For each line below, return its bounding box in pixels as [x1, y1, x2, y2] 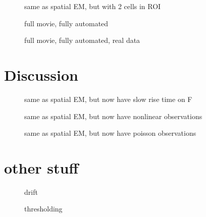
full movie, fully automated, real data [24, 35, 140, 45]
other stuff [4, 157, 79, 178]
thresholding [24, 203, 63, 214]
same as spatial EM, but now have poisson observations [24, 128, 196, 138]
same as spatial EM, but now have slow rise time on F [24, 93, 192, 104]
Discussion [4, 64, 78, 85]
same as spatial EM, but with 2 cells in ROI [24, 1, 161, 11]
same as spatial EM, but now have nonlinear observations [24, 111, 202, 121]
